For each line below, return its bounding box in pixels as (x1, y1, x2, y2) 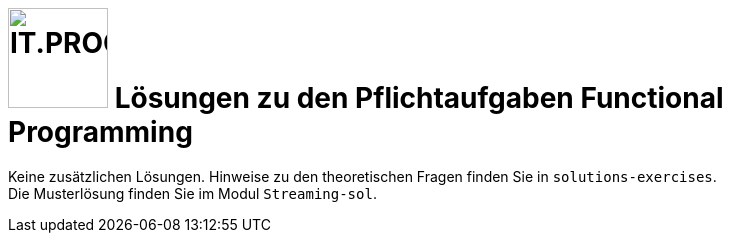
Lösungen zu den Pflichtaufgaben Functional (114, 81, 724, 115)
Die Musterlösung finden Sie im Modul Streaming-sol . (8, 184, 377, 202)
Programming (8, 115, 193, 149)
